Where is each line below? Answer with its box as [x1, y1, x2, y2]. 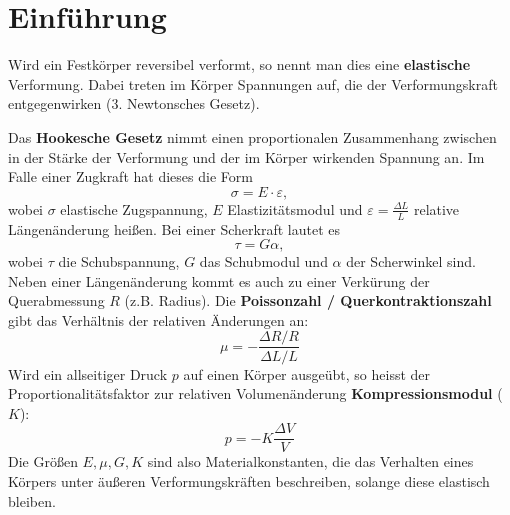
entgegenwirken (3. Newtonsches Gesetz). [8, 93, 260, 114]
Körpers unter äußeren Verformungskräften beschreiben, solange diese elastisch [8, 470, 490, 491]
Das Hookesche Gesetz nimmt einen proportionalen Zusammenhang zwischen [8, 126, 497, 147]
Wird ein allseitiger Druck [8, 363, 168, 384]
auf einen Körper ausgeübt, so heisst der [183, 363, 431, 384]
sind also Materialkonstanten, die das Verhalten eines [147, 451, 474, 472]
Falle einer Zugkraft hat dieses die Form [8, 166, 253, 187]
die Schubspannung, [58, 251, 180, 272]
